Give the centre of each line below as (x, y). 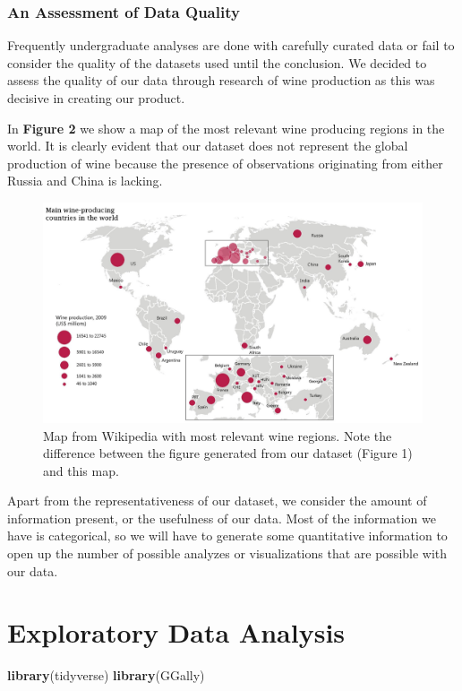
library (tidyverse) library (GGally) (106, 675)
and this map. (81, 470)
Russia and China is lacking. (85, 181)
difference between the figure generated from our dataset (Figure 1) (228, 453)
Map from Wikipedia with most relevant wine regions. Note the (218, 435)
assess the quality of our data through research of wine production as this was (221, 80)
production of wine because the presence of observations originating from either (225, 163)
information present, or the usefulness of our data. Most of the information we (222, 518)
